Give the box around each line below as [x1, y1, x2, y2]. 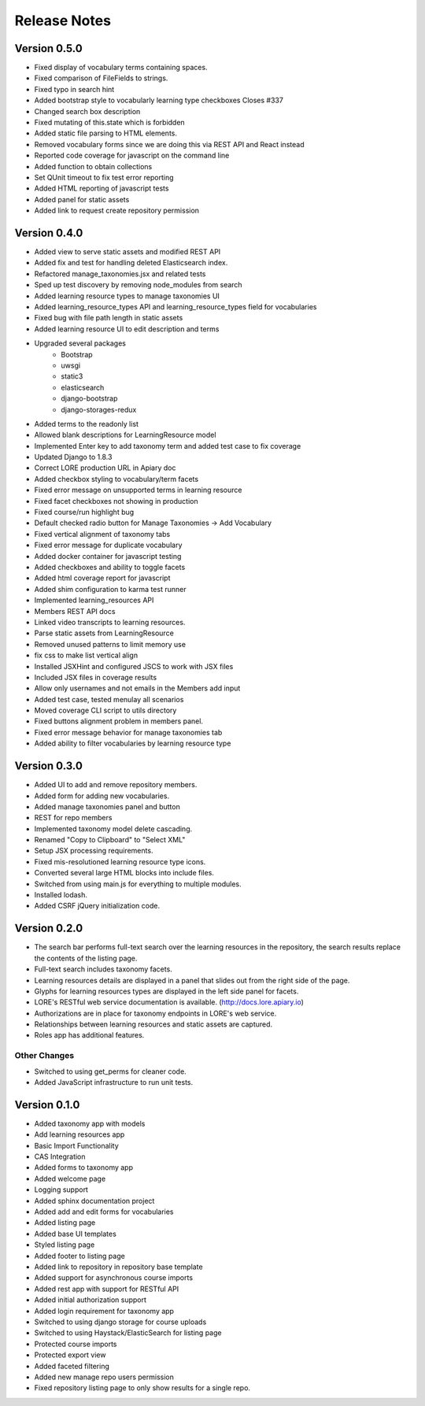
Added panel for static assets [34, 194, 130, 204]
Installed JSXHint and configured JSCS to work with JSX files [34, 661, 234, 671]
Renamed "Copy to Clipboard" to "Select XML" [34, 835, 186, 845]
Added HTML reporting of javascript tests [34, 183, 169, 193]
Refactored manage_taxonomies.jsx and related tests [34, 268, 206, 279]
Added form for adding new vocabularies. [34, 791, 169, 801]
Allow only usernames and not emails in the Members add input [34, 683, 241, 693]
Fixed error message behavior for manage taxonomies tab [34, 727, 223, 737]
